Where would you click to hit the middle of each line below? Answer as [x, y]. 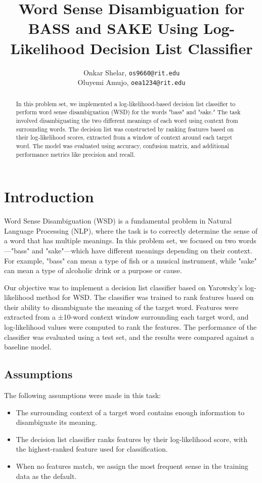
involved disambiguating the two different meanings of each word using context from [127, 120]
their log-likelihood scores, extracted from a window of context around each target [124, 137]
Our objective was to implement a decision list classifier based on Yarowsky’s [123, 287]
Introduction [49, 196]
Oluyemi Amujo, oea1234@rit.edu [132, 82]
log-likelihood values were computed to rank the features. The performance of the [130, 327]
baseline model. [28, 347]
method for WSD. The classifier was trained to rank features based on [145, 297]
